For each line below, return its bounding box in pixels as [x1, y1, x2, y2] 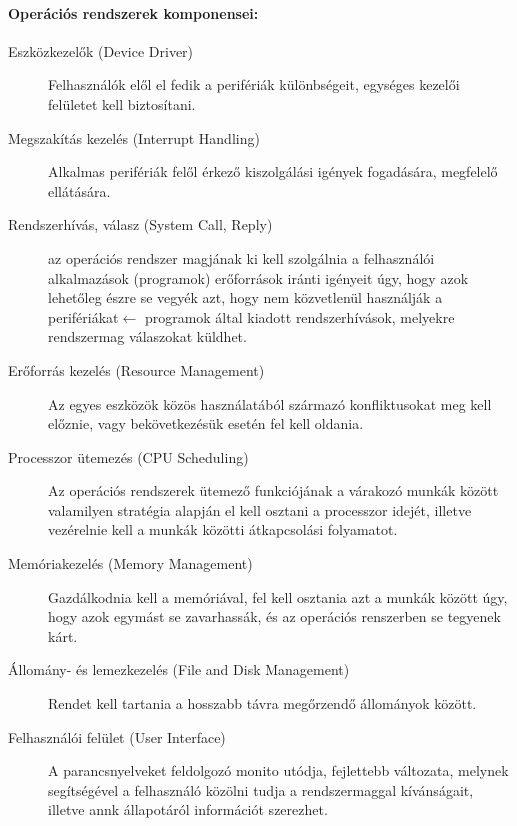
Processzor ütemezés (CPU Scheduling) [8, 446, 249, 467]
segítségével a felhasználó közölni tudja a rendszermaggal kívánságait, [48, 779, 474, 800]
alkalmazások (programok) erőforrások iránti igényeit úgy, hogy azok [48, 267, 469, 288]
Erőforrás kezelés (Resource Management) [8, 359, 265, 380]
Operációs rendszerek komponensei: [8, 2, 259, 23]
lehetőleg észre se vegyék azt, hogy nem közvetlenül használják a [48, 287, 443, 308]
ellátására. [48, 180, 111, 201]
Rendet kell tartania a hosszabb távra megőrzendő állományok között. [48, 693, 477, 714]
